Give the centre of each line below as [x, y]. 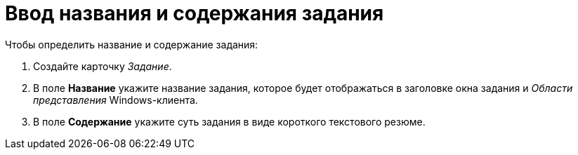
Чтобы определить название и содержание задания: [132, 44]
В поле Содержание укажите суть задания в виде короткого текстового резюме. [229, 121]
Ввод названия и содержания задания [195, 13]
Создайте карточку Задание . [103, 66]
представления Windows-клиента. [116, 100]
